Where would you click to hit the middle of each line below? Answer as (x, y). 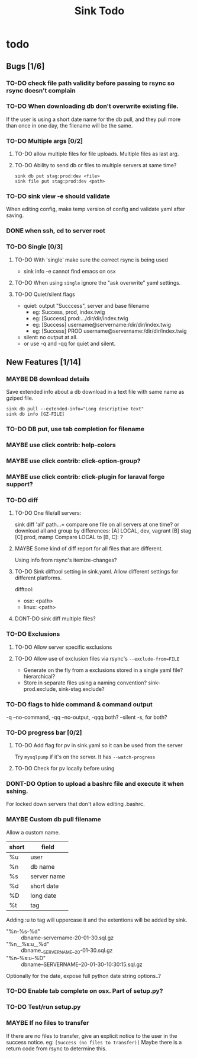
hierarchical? (39, 676)
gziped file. (20, 398)
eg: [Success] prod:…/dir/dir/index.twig (80, 318)
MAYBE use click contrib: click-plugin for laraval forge (85, 477)
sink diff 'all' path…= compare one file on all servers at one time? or (97, 525)
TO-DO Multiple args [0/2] (44, 141)
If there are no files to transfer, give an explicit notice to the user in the (92, 1035)
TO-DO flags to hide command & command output (79, 704)
